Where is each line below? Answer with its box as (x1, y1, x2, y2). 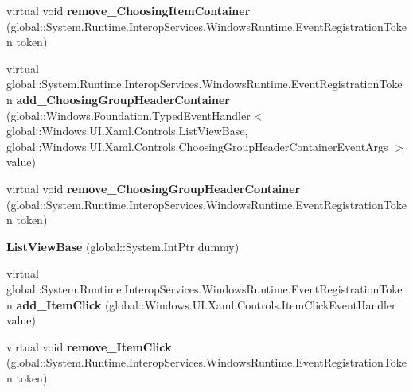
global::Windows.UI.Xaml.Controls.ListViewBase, (6, 122, 248, 139)
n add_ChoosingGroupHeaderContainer (6, 91, 230, 107)
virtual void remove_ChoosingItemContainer (6, 2, 251, 18)
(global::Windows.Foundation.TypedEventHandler (6, 107, 251, 123)
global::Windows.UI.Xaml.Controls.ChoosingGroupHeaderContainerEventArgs (6, 138, 388, 154)
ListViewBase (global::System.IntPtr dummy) (6, 238, 240, 254)
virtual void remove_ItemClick (6, 338, 172, 355)
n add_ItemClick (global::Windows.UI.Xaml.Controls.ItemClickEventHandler (6, 296, 396, 312)
